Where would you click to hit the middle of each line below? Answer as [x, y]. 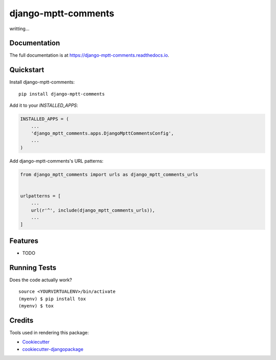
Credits [21, 320]
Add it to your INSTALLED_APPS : [44, 105]
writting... [19, 29]
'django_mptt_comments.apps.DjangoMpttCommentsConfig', [102, 133]
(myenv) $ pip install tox [52, 299]
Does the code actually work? [41, 280]
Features [24, 241]
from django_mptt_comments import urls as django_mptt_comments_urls [109, 174]
